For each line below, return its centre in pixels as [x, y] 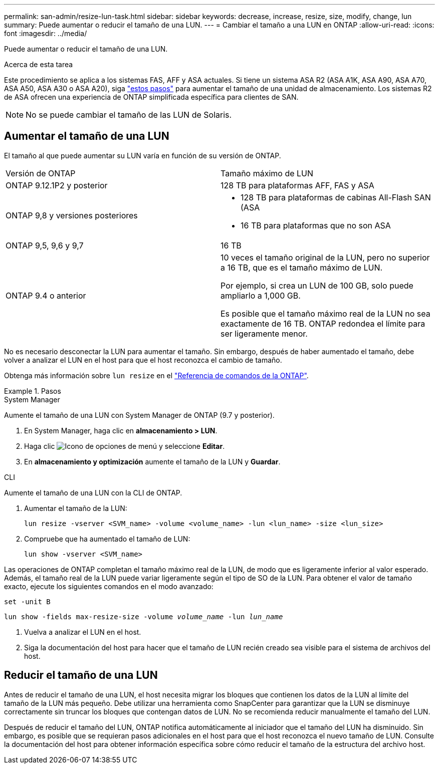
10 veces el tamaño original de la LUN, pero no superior [325, 257]
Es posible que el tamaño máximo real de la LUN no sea [325, 313]
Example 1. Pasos [33, 391]
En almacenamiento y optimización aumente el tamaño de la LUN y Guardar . [152, 461]
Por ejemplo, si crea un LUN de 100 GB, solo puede [317, 285]
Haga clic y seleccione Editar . [125, 446]
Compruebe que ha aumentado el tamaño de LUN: [107, 539]
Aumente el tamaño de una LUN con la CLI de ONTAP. [93, 492]
